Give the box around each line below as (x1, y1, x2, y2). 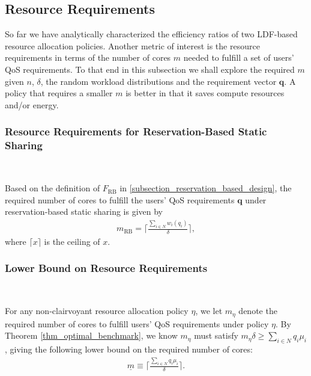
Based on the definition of (5, 182, 100, 194)
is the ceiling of (44, 235, 100, 247)
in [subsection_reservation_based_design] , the (119, 182, 292, 194)
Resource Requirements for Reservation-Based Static (5, 124, 267, 139)
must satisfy (194, 329, 238, 342)
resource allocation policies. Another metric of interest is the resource (5, 39, 260, 52)
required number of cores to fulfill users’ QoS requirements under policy (5, 317, 269, 330)
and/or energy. (5, 98, 59, 111)
